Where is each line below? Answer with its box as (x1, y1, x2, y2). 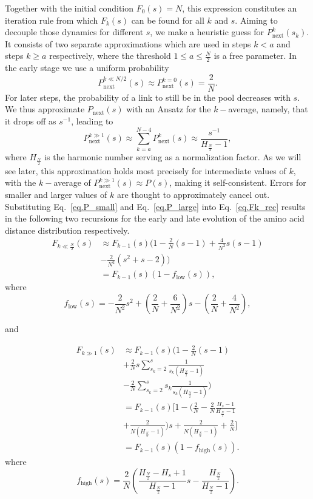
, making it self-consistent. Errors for (169, 176, 306, 189)
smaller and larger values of (5, 188, 107, 201)
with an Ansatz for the (126, 103, 211, 115)
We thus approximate (5, 103, 85, 115)
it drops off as (5, 115, 56, 127)
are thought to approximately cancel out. (116, 188, 270, 201)
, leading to (71, 115, 113, 127)
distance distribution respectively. (5, 223, 130, 236)
